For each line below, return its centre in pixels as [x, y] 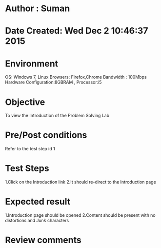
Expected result [38, 202]
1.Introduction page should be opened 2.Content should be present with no [80, 215]
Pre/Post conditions [46, 135]
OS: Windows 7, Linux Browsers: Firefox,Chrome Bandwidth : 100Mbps [76, 77]
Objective [25, 102]
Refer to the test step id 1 [30, 149]
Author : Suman [38, 9]
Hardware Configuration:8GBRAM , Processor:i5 [53, 82]
